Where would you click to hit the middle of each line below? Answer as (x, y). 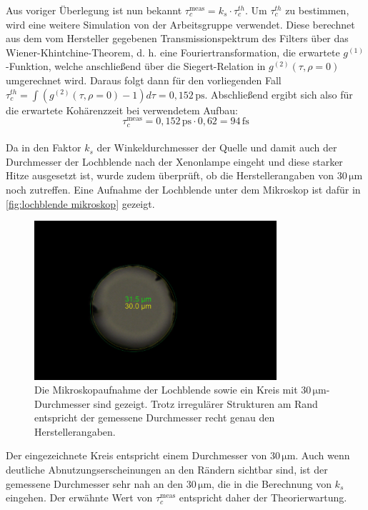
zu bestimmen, (317, 10)
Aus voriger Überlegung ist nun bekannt (94, 10)
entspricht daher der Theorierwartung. (263, 497)
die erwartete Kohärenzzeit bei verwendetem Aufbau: (122, 110)
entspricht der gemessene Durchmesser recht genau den (155, 417)
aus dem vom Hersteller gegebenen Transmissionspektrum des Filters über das (177, 38)
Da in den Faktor (44, 147)
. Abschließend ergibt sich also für (279, 94)
